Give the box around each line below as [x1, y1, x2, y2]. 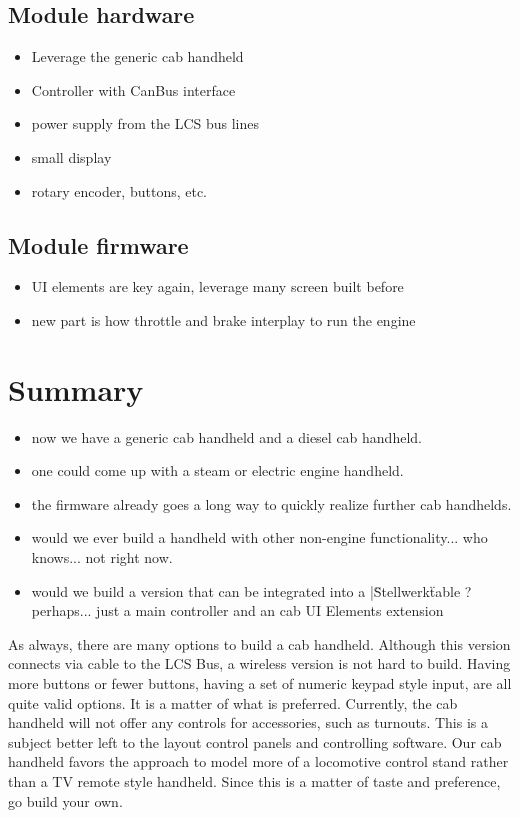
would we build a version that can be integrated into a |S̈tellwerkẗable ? [31, 580, 472, 601]
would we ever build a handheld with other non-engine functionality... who [31, 527, 488, 548]
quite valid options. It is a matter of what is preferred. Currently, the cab [8, 692, 458, 713]
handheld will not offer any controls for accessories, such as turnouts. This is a [8, 712, 488, 733]
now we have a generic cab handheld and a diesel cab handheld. [31, 426, 422, 447]
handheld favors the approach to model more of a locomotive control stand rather [8, 751, 509, 772]
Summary [8, 368, 144, 409]
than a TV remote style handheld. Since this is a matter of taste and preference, [8, 771, 501, 791]
